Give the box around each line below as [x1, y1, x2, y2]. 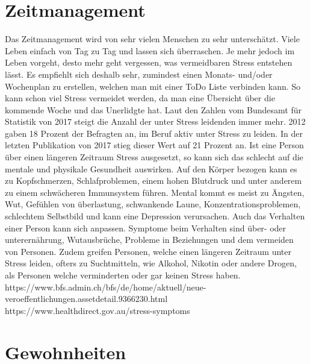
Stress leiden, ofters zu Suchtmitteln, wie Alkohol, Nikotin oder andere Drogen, [5, 257, 297, 269]
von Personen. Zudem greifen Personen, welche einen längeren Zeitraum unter [5, 245, 291, 257]
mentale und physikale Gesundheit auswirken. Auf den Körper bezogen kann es [5, 162, 297, 175]
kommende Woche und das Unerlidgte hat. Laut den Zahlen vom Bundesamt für [5, 103, 302, 116]
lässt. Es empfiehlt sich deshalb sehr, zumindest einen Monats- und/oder [5, 67, 273, 80]
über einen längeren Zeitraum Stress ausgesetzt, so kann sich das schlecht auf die [5, 151, 303, 163]
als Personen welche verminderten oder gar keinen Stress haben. [5, 269, 241, 281]
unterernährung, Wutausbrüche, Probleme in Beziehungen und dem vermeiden [5, 233, 294, 246]
